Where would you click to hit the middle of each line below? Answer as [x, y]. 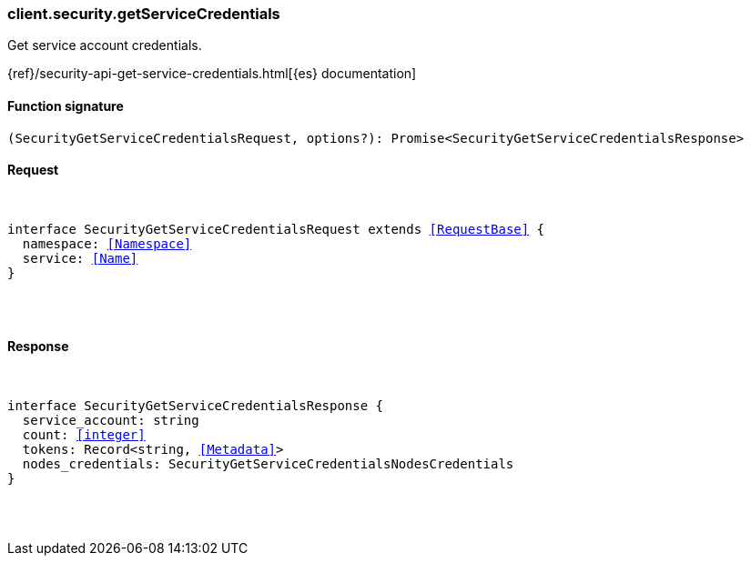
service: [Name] [80, 258]
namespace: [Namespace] [107, 243]
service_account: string [111, 421]
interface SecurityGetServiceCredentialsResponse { [196, 406]
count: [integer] [84, 435]
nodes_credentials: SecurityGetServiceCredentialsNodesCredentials [268, 464]
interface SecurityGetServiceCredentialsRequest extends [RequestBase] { [276, 229]
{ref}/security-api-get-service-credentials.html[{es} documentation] [212, 74]
